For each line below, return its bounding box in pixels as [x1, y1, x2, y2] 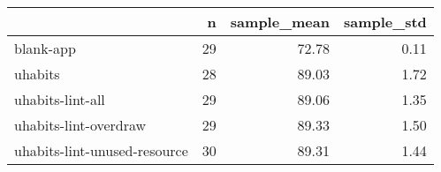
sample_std [343, 11, 427, 32]
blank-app [14, 38, 76, 58]
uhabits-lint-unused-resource [14, 140, 188, 161]
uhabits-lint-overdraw [14, 115, 147, 135]
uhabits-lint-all [14, 89, 105, 109]
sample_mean [230, 11, 330, 32]
